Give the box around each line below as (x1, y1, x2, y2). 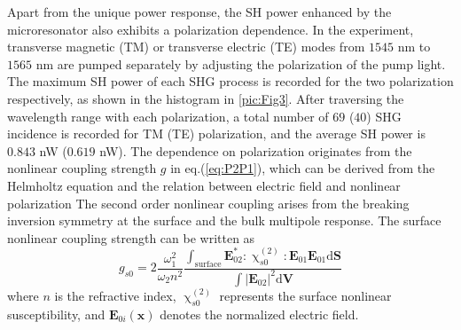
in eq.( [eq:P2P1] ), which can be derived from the (170, 159, 435, 177)
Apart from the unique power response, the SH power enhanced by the (7, 3, 392, 20)
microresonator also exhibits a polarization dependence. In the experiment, (7, 20, 414, 38)
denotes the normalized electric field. (160, 304, 359, 323)
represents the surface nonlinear (219, 286, 392, 304)
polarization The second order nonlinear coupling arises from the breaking (7, 193, 410, 212)
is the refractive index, (54, 286, 176, 304)
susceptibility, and (7, 304, 105, 323)
